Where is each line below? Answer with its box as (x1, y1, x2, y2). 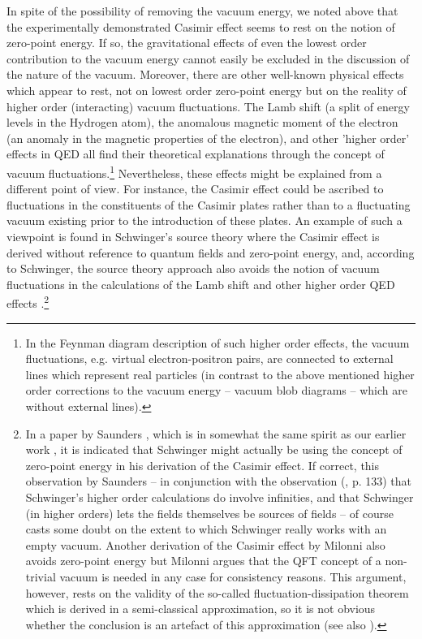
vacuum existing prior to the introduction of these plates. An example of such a (6, 212, 403, 229)
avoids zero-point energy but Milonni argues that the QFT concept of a (25, 552, 381, 569)
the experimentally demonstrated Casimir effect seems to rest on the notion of (6, 18, 395, 35)
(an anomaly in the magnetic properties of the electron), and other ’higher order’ (6, 129, 410, 146)
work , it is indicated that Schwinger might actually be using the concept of (25, 441, 403, 458)
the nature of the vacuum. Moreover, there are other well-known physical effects (6, 66, 404, 83)
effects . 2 (6, 292, 50, 311)
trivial (25, 568, 56, 585)
